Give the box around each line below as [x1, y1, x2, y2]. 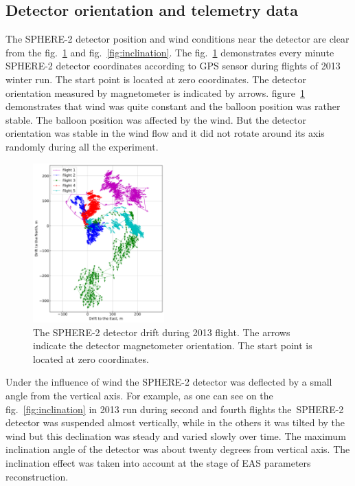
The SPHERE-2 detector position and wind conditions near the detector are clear [5, 32, 350, 46]
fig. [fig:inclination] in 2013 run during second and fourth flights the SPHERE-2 [5, 401, 344, 416]
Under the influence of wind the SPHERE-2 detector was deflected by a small [5, 375, 332, 389]
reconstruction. [5, 469, 69, 483]
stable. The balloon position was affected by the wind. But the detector [5, 112, 306, 126]
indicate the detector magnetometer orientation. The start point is [33, 338, 312, 353]
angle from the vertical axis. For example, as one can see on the [5, 388, 273, 402]
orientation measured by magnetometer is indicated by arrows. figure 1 [5, 85, 306, 100]
